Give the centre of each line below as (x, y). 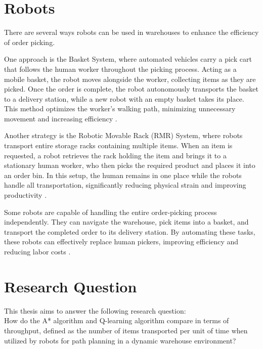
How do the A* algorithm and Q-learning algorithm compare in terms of (117, 320)
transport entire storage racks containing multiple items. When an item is (118, 145)
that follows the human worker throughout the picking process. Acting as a (120, 69)
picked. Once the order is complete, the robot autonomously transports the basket (131, 89)
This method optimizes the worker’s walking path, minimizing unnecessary (120, 108)
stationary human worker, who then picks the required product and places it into (130, 165)
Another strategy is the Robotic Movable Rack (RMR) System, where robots (123, 135)
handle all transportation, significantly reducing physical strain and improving (125, 185)
